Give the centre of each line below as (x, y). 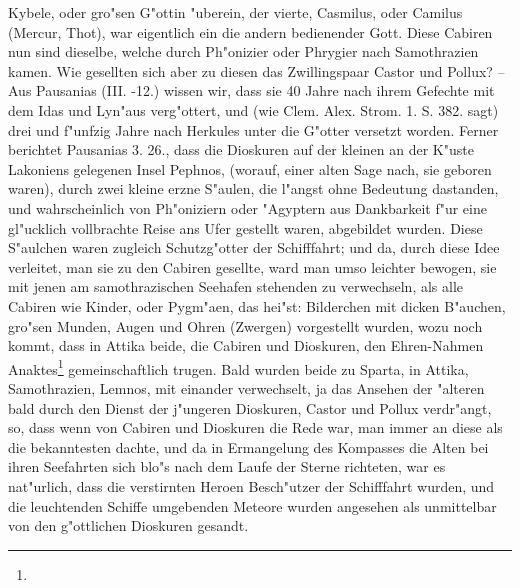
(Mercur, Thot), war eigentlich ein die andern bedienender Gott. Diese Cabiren (250, 31)
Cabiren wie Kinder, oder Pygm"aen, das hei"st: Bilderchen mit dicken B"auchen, (257, 305)
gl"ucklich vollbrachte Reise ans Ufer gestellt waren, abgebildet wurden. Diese (245, 227)
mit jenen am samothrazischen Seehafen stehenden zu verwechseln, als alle (236, 286)
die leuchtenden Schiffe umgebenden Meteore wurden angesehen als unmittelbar (252, 505)
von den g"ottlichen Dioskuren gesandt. (128, 525)
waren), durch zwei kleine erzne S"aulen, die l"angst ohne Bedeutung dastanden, (253, 188)
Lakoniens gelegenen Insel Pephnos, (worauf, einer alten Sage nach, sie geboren (250, 168)
